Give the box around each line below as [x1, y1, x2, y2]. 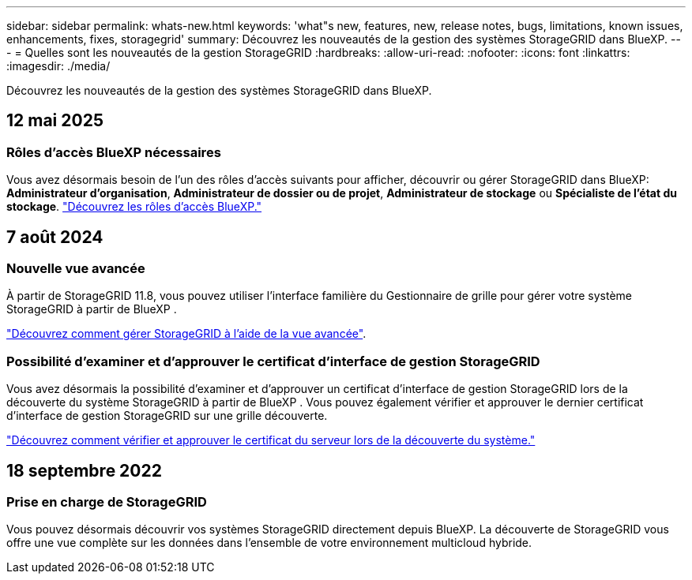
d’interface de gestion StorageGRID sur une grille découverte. [6, 409, 328, 423]
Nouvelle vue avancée [6, 260, 145, 277]
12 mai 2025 [6, 110, 103, 131]
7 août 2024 [6, 226, 103, 247]
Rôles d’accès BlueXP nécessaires [6, 144, 221, 160]
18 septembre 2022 [6, 460, 162, 481]
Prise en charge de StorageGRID [6, 494, 207, 511]
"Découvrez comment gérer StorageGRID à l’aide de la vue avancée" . [6, 327, 367, 341]
